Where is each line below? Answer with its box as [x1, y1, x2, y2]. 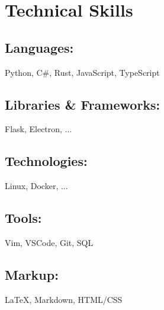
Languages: [5, 38, 74, 56]
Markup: [5, 265, 59, 283]
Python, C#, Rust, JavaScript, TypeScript [5, 66, 160, 78]
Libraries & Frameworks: [5, 95, 160, 113]
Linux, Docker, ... [5, 180, 68, 192]
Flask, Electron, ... [5, 123, 72, 135]
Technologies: [5, 152, 88, 170]
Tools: [5, 209, 42, 227]
